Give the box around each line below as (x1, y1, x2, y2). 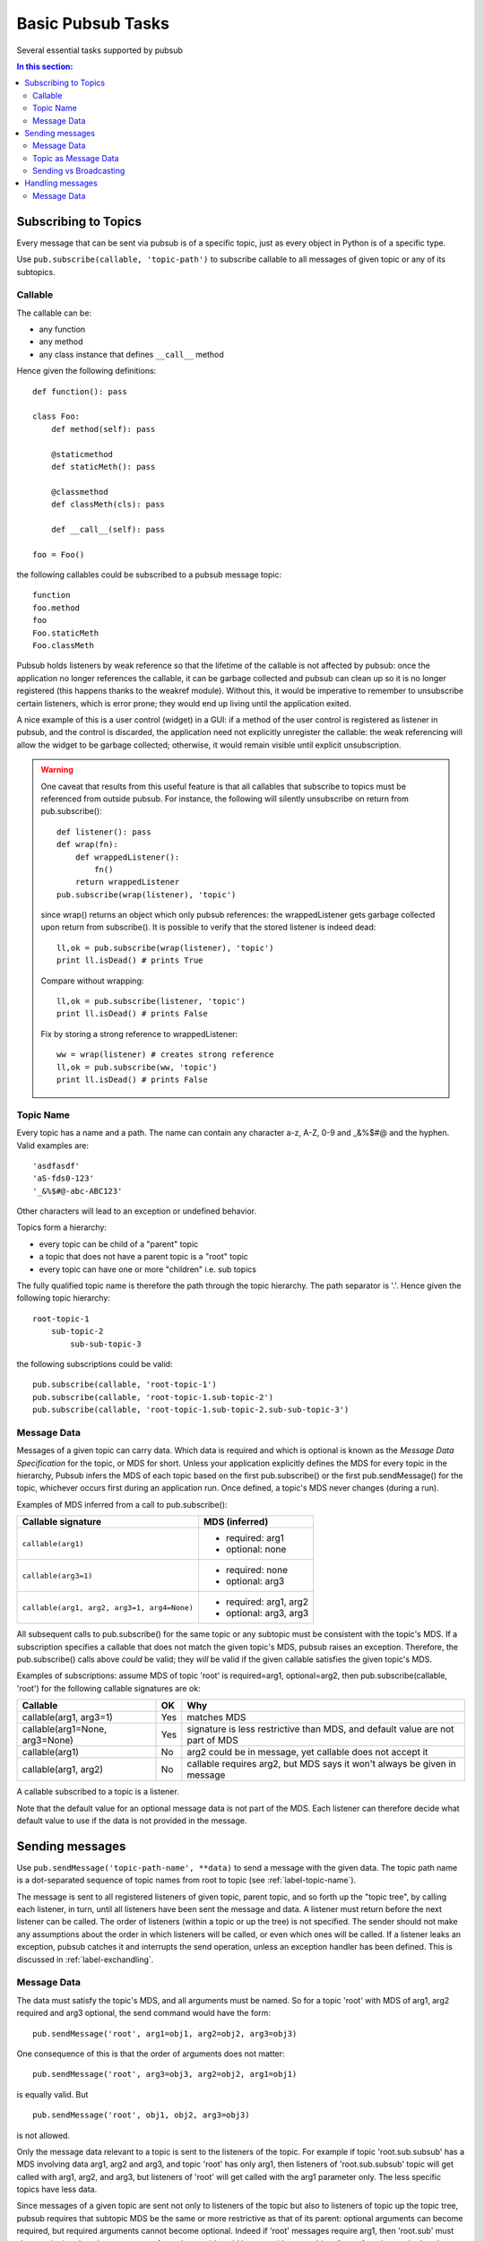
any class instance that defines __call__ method (39, 349, 224, 359)
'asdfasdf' (32, 1161, 81, 1171)
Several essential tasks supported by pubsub (16, 45, 184, 56)
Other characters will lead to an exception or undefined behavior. (16, 1206, 257, 1216)
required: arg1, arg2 (225, 1596, 309, 1608)
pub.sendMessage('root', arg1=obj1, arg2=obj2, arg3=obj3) (32, 2029, 298, 2038)
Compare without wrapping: (40, 975, 144, 986)
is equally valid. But (16, 2089, 89, 2099)
